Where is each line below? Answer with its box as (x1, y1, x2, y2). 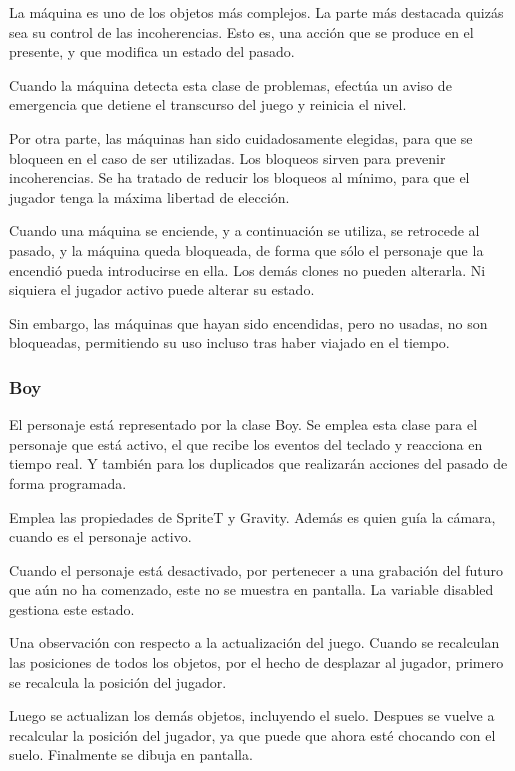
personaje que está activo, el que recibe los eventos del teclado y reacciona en (9, 433, 483, 454)
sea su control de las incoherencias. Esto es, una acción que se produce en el (9, 21, 474, 42)
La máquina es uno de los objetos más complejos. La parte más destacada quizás (9, 2, 504, 22)
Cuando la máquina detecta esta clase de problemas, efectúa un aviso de (9, 74, 452, 95)
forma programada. (9, 472, 127, 493)
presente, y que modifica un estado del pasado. (9, 41, 295, 62)
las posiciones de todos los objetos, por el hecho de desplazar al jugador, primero (9, 652, 504, 673)
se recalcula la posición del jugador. (9, 671, 227, 692)
